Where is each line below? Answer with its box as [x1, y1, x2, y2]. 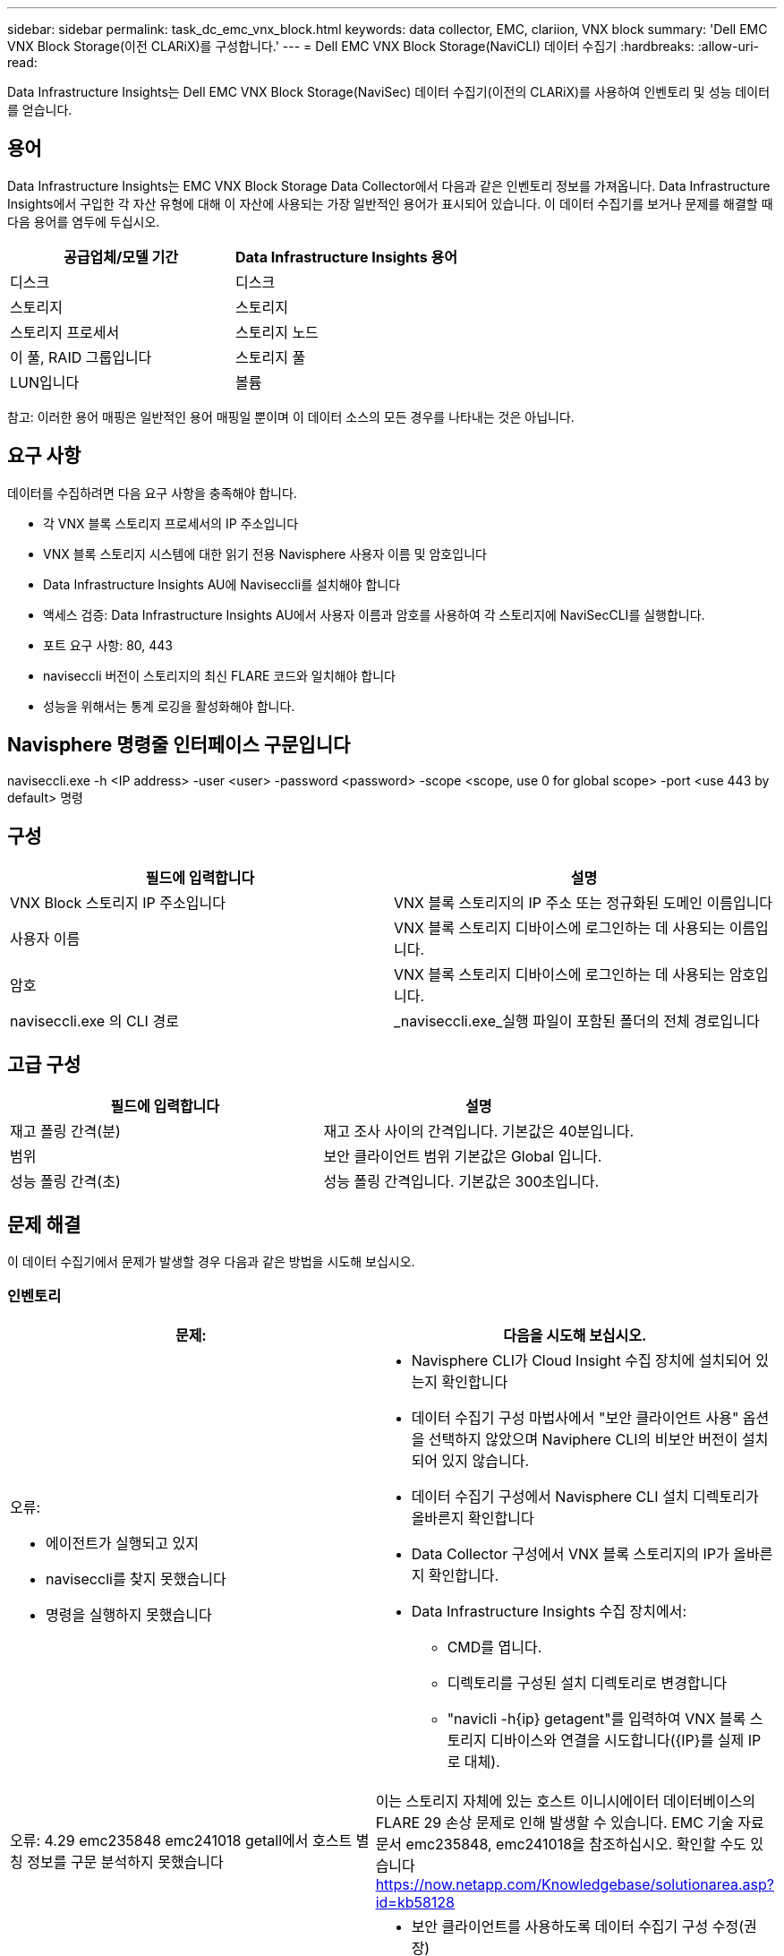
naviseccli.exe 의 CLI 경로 [10, 1012, 179, 1031]
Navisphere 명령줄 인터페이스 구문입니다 [7, 733, 351, 757]
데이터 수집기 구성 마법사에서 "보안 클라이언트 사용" [411, 1408, 739, 1427]
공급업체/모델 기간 [64, 247, 178, 266]
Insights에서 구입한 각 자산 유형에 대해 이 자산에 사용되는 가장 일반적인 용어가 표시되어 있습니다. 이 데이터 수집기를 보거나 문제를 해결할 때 [7, 195, 773, 211]
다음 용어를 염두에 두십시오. [7, 213, 160, 229]
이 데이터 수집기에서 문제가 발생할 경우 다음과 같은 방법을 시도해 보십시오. [7, 1254, 415, 1270]
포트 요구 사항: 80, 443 [43, 637, 173, 653]
